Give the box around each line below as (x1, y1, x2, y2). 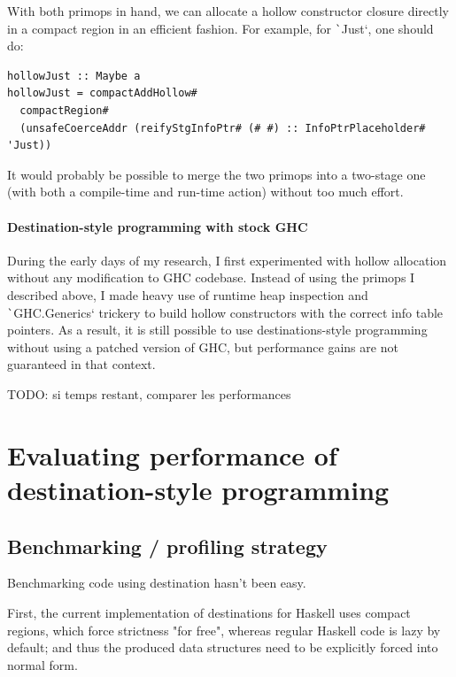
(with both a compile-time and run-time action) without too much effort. (7, 182, 404, 201)
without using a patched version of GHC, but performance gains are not (7, 337, 398, 356)
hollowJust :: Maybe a (7, 69, 141, 82)
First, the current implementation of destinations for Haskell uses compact (7, 603, 411, 621)
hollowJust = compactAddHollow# (7, 87, 197, 100)
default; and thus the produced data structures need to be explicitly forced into (7, 638, 438, 657)
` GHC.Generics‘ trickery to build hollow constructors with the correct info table (7, 303, 444, 321)
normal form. (7, 655, 78, 673)
